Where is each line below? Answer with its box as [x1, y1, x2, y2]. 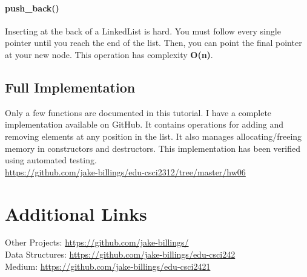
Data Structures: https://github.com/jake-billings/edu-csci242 [5, 248, 236, 261]
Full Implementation [5, 77, 136, 96]
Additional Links [5, 201, 147, 226]
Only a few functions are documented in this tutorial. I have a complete [5, 106, 272, 119]
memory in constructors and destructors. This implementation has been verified [5, 142, 300, 154]
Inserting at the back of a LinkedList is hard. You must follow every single [5, 24, 281, 37]
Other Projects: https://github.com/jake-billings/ [5, 236, 189, 249]
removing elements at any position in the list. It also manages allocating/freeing [5, 129, 302, 142]
